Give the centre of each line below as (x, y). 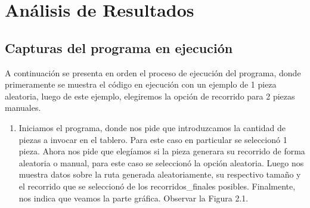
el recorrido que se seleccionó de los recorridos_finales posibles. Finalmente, (157, 186)
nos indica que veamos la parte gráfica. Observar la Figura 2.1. (134, 198)
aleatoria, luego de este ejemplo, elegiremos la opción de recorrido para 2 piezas (150, 96)
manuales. (23, 108)
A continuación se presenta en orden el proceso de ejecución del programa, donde (153, 72)
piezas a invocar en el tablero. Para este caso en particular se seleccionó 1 (153, 139)
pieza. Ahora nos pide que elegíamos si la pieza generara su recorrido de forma (162, 151)
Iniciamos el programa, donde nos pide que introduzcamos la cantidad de (152, 127)
